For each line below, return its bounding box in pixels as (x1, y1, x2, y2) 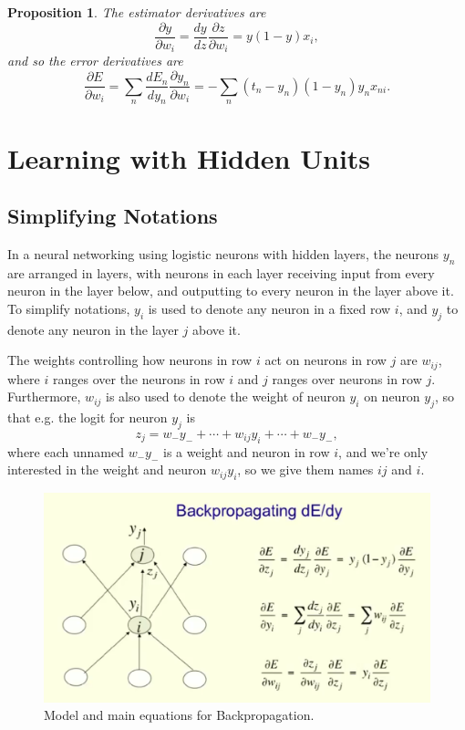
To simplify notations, (7, 298, 130, 318)
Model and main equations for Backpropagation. (44, 705, 315, 725)
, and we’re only (338, 442, 429, 461)
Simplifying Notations (7, 202, 218, 230)
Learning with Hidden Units (7, 139, 371, 176)
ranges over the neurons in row (52, 369, 225, 388)
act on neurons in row (264, 350, 387, 370)
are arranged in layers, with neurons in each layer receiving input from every (7, 263, 435, 282)
